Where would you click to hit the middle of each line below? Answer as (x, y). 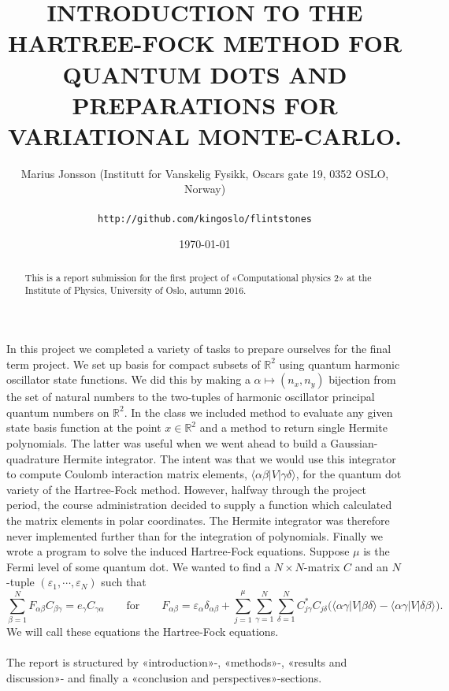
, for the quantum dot (349, 474)
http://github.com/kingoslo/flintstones (205, 219)
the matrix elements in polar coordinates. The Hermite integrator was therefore (198, 520)
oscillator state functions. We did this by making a (128, 379)
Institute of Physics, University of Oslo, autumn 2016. (135, 290)
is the (377, 551)
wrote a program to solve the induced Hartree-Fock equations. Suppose (178, 551)
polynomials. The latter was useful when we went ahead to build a (167, 442)
